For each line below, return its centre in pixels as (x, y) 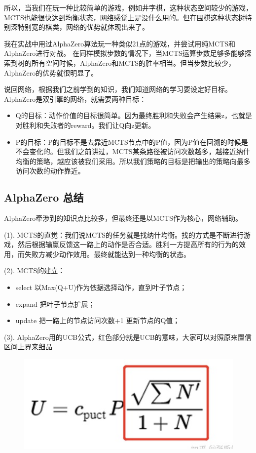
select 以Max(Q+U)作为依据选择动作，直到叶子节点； (101, 287)
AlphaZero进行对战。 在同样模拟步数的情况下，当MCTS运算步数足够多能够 (124, 53)
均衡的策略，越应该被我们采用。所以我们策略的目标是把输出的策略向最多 (133, 161)
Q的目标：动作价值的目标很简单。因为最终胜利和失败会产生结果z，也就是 (134, 115)
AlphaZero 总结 (44, 197)
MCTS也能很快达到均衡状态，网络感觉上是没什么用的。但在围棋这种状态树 (125, 17)
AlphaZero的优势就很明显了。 (51, 72)
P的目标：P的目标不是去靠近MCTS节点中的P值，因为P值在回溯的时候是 (132, 142)
